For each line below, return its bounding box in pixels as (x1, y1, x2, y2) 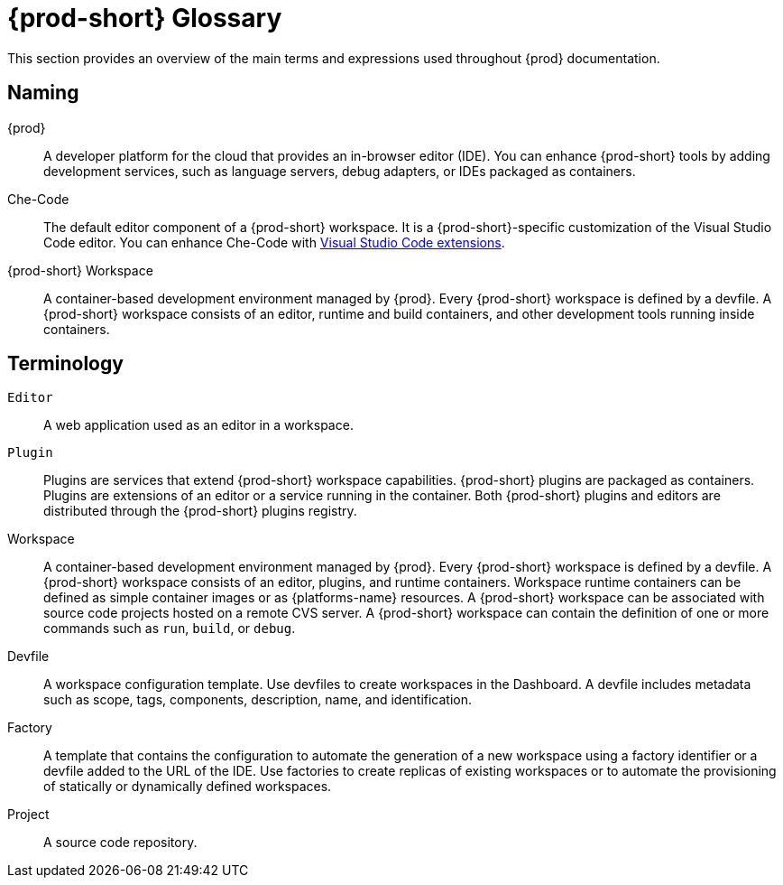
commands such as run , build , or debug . (43, 620, 296, 637)
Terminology (7, 352, 124, 376)
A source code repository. (43, 834, 198, 851)
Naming (7, 81, 79, 105)
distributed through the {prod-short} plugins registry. (43, 503, 357, 519)
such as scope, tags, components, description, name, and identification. (43, 692, 473, 708)
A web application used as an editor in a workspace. (43, 417, 354, 433)
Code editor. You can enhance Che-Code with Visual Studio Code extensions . (43, 234, 505, 250)
